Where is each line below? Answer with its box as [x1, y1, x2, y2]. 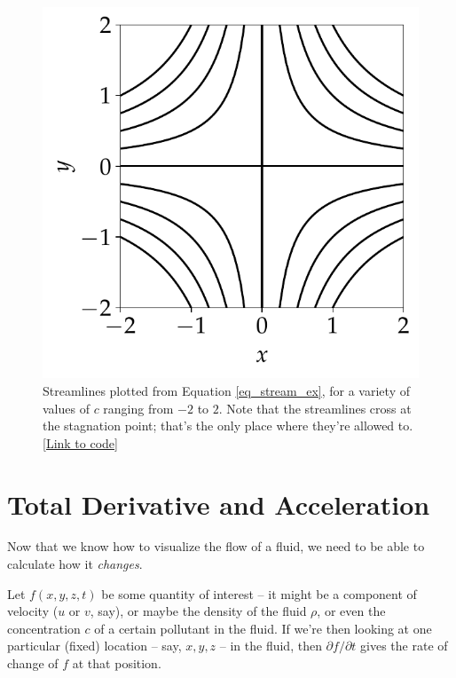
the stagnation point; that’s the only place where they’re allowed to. [43, 416, 413, 435]
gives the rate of [360, 636, 448, 655]
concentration [7, 619, 81, 637]
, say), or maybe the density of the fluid [90, 602, 307, 620]
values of [43, 398, 90, 417]
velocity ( [7, 602, 59, 620]
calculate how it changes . [7, 555, 143, 573]
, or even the [317, 602, 386, 620]
